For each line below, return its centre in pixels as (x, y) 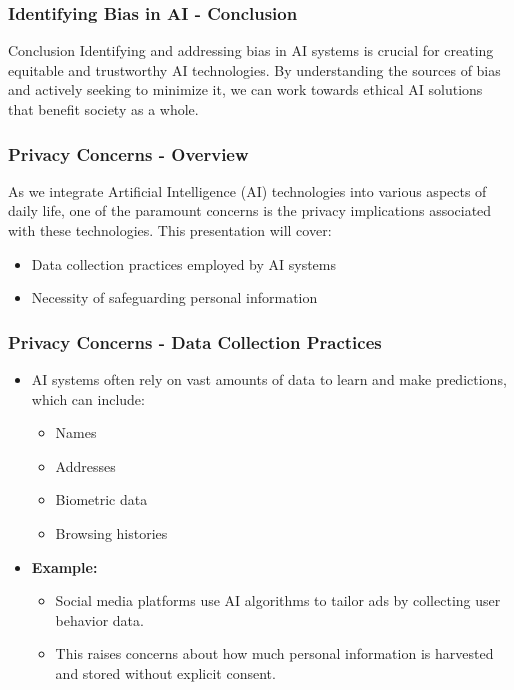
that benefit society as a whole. (103, 109)
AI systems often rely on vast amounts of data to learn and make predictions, (269, 379)
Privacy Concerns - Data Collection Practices (195, 341)
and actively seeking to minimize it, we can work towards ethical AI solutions (245, 89)
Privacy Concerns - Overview (128, 153)
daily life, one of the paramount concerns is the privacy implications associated (250, 210)
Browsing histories (111, 532)
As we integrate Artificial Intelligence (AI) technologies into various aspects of (247, 190)
